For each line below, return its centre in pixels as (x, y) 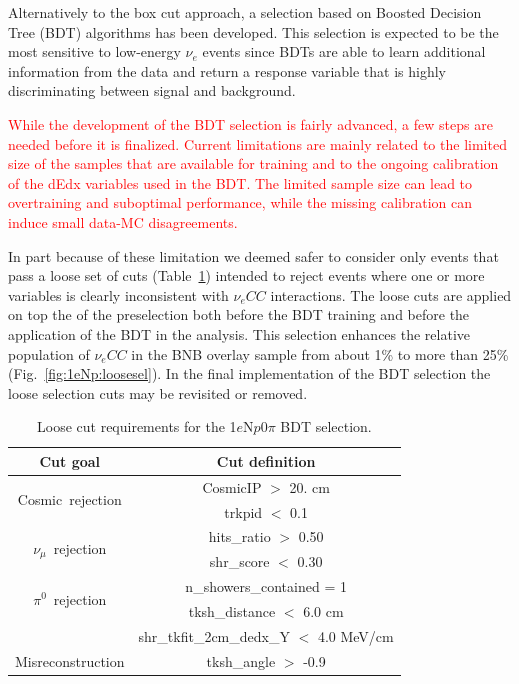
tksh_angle (241, 660)
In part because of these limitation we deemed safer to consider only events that (253, 255)
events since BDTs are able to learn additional (344, 51)
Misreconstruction (70, 660)
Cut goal (70, 460)
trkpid (243, 511)
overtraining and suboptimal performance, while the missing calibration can (240, 202)
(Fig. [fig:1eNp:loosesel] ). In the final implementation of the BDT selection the (249, 373)
